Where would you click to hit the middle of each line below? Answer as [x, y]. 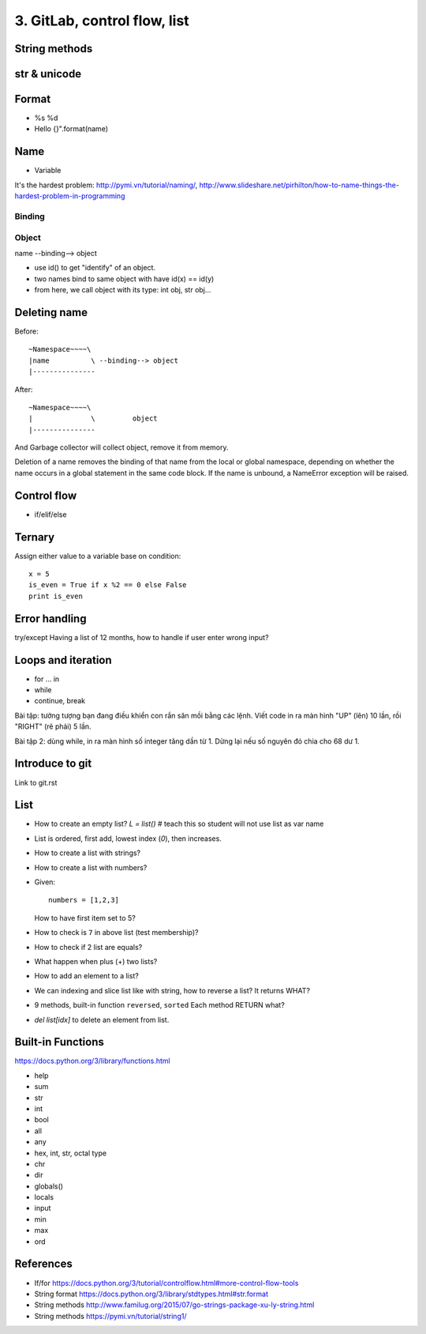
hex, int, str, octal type [70, 1153]
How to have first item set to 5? [85, 918]
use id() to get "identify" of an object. [95, 268]
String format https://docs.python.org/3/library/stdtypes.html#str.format [151, 1294]
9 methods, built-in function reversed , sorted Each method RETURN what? [160, 1005]
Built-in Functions [59, 1042]
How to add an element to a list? [87, 976]
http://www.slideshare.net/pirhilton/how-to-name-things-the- [299, 185]
